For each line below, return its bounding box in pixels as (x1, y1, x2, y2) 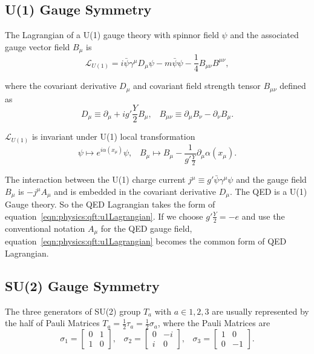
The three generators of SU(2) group (5, 304, 141, 317)
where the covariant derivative (5, 79, 117, 92)
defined (280, 79, 306, 92)
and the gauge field (236, 173, 307, 186)
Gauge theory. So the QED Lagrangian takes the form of (5, 198, 215, 211)
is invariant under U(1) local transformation (31, 130, 195, 143)
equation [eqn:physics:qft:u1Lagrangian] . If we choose (5, 209, 203, 222)
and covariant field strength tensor (133, 79, 261, 92)
